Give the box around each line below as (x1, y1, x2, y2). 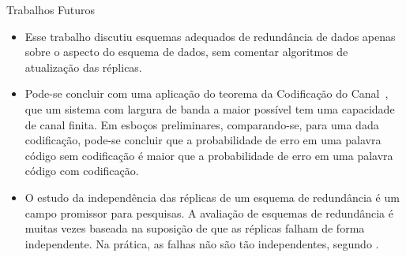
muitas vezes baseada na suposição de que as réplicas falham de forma (24, 220, 365, 237)
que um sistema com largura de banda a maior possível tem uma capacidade (24, 100, 395, 117)
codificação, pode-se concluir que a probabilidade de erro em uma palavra (24, 132, 382, 148)
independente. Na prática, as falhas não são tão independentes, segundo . (24, 235, 379, 251)
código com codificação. (24, 162, 139, 179)
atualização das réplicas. (24, 58, 142, 75)
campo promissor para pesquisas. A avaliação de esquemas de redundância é (24, 204, 393, 221)
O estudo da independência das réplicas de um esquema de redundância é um (24, 188, 400, 205)
